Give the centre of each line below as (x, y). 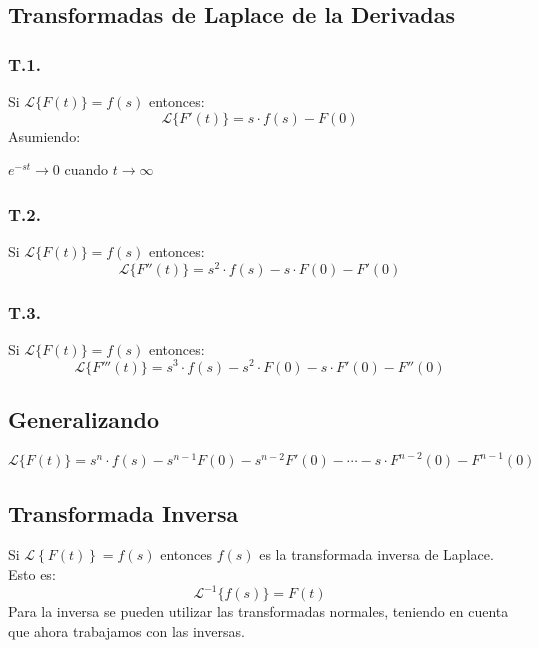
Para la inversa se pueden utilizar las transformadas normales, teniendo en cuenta (258, 611)
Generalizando (84, 418)
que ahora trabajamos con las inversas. (126, 630)
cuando (86, 169)
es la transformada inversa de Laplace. (376, 554)
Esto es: (32, 574)
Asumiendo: (44, 135)
